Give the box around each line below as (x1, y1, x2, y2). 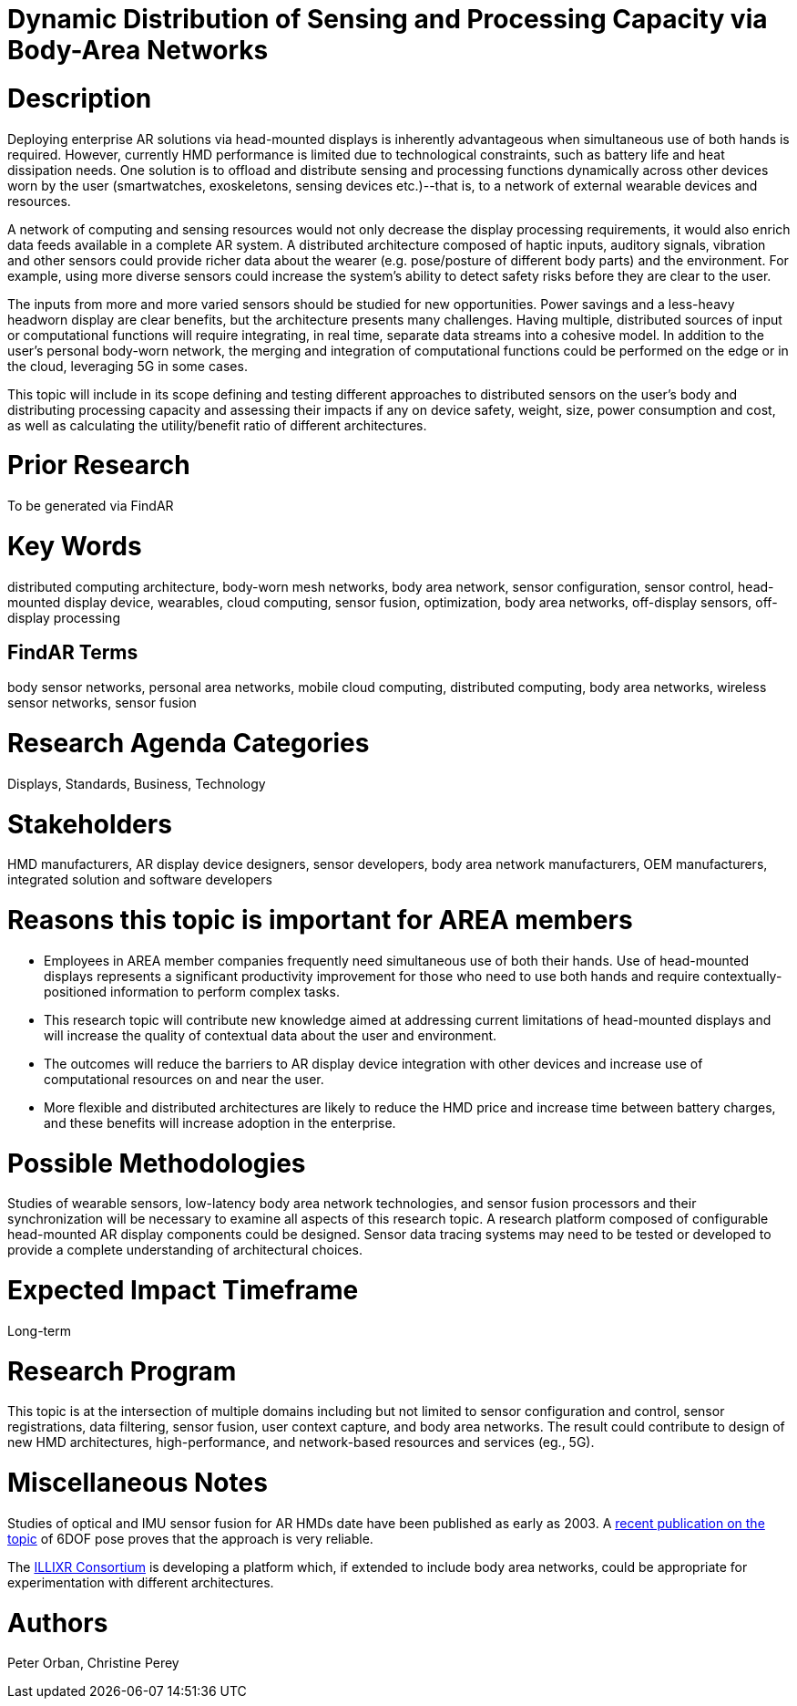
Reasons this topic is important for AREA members (7, 905, 633, 936)
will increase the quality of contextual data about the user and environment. (44, 1027, 497, 1043)
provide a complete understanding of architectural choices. (7, 1242, 363, 1258)
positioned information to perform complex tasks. (44, 983, 340, 999)
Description (7, 82, 152, 114)
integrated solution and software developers (7, 872, 272, 888)
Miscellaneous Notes (7, 1467, 268, 1499)
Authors (7, 1607, 108, 1639)
